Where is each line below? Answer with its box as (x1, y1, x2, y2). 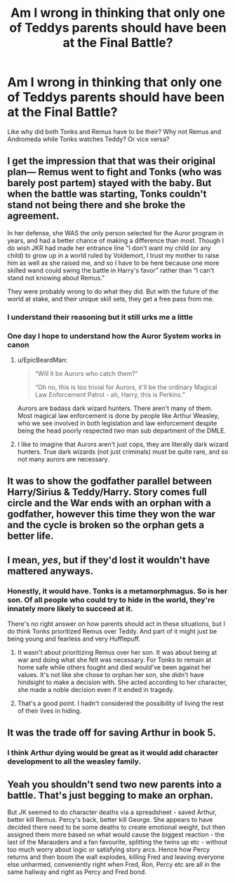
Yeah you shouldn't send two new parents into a (7, 778, 222, 790)
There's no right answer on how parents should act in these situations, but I (7, 620, 226, 628)
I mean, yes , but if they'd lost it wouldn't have (7, 554, 210, 566)
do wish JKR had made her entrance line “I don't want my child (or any (7, 244, 212, 252)
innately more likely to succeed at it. (7, 603, 133, 613)
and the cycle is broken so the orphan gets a (7, 519, 205, 531)
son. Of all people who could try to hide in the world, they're (7, 595, 215, 605)
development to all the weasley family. (7, 757, 142, 766)
